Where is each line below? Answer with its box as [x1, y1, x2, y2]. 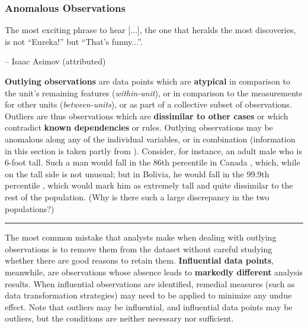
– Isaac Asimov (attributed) [5, 55, 106, 67]
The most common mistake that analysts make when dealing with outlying [5, 231, 277, 243]
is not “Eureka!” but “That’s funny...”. [5, 35, 143, 47]
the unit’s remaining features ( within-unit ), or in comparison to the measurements [5, 86, 303, 99]
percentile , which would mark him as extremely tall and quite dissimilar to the [5, 179, 293, 191]
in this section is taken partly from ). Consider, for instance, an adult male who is [5, 144, 302, 157]
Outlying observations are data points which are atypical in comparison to [5, 75, 290, 87]
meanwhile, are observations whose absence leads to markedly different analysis [5, 265, 303, 278]
